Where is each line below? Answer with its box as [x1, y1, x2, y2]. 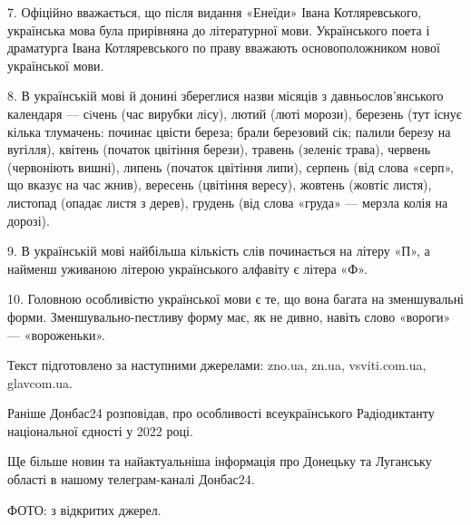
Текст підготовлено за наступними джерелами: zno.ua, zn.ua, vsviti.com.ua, [7, 355, 427, 374]
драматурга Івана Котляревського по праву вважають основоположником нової [7, 38, 440, 57]
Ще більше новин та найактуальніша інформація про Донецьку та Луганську [7, 452, 432, 471]
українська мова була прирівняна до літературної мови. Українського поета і [7, 20, 430, 39]
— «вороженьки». [7, 325, 105, 344]
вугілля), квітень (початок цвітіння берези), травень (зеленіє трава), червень [7, 140, 431, 159]
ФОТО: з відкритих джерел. [7, 500, 162, 519]
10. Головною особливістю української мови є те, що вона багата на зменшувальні [7, 289, 465, 308]
